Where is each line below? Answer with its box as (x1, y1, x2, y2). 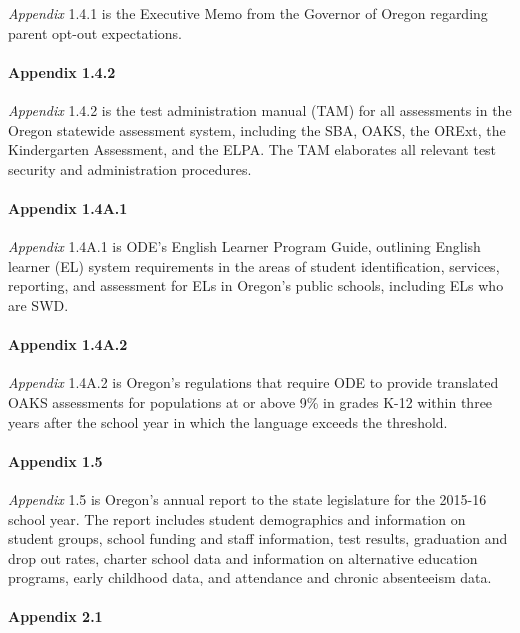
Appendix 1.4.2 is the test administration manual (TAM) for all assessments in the (8, 99, 512, 120)
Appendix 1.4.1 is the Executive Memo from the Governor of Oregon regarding (8, 3, 488, 23)
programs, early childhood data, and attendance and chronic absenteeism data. (8, 567, 492, 588)
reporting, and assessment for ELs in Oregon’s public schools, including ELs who (8, 275, 504, 296)
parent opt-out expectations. (8, 22, 182, 43)
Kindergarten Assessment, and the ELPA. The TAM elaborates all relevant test (8, 139, 497, 160)
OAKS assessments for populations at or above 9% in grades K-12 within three (8, 391, 493, 412)
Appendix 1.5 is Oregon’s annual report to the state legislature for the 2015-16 (8, 488, 487, 509)
